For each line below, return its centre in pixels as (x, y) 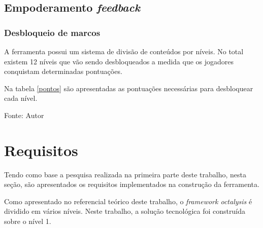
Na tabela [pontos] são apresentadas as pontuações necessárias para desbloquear (129, 88)
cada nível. (21, 98)
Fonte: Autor (24, 115)
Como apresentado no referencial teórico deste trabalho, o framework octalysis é (128, 201)
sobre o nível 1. (28, 221)
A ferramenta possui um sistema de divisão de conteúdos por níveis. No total (124, 51)
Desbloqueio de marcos (52, 32)
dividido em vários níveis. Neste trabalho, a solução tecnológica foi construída (125, 211)
